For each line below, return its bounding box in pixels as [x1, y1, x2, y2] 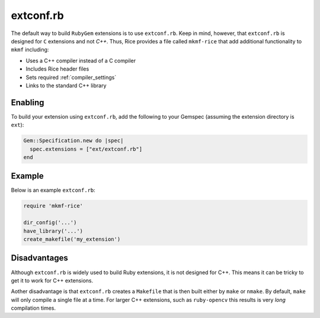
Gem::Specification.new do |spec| [23, 137, 124, 144]
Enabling [11, 97, 44, 107]
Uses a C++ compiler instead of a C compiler [25, 57, 136, 64]
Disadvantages [11, 253, 68, 263]
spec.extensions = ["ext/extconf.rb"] [30, 145, 142, 152]
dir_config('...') [23, 220, 77, 226]
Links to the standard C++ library [25, 82, 107, 89]
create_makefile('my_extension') [23, 236, 121, 243]
